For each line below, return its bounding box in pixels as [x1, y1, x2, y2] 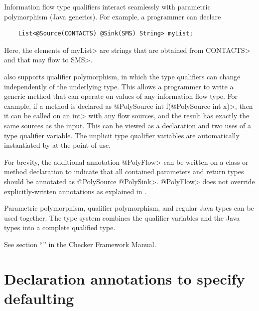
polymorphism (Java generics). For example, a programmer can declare [4, 11, 221, 21]
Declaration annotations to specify [4, 268, 245, 289]
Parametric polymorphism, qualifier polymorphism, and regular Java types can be [4, 203, 254, 213]
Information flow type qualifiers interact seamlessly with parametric [4, 1, 211, 11]
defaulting [4, 288, 74, 308]
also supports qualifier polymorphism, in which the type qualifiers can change [4, 71, 241, 81]
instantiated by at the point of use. [4, 140, 111, 150]
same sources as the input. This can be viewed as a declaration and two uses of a [4, 120, 252, 130]
